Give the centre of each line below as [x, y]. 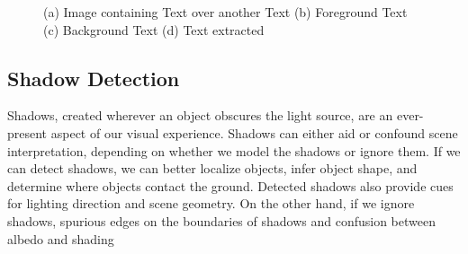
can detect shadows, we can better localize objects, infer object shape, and [212, 168]
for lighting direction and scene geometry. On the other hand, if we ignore [211, 203]
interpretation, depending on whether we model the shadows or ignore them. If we [234, 150]
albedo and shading [61, 238]
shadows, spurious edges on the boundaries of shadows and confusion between [221, 220]
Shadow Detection [94, 78]
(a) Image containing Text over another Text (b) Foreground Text [225, 12]
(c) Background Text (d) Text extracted [154, 29]
